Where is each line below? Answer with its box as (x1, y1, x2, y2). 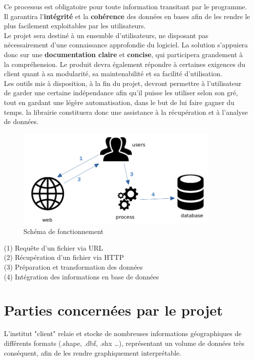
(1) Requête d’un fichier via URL (4, 242, 103, 253)
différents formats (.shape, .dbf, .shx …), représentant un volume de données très (4, 338, 245, 348)
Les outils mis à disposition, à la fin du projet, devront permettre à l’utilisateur (4, 78, 242, 88)
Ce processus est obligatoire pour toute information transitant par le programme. (4, 1, 247, 11)
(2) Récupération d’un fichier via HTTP (4, 252, 124, 262)
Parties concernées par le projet (4, 300, 223, 320)
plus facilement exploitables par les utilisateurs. (4, 21, 146, 31)
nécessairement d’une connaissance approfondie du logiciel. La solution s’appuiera (4, 40, 248, 50)
